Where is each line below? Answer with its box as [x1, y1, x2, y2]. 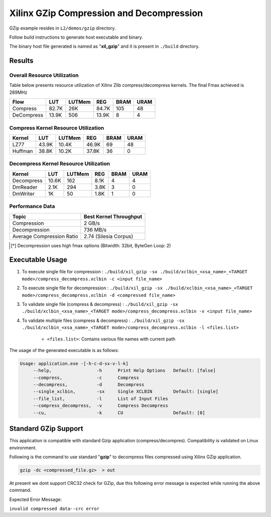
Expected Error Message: [9, 496, 62, 502]
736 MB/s [83, 226, 107, 233]
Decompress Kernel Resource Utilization [9, 160, 110, 167]
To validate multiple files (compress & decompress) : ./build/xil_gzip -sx [22, 317, 185, 323]
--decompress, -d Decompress [33, 382, 145, 388]
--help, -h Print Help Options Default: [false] [33, 368, 216, 374]
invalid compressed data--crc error [9, 506, 100, 511]
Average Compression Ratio [12, 233, 78, 240]
